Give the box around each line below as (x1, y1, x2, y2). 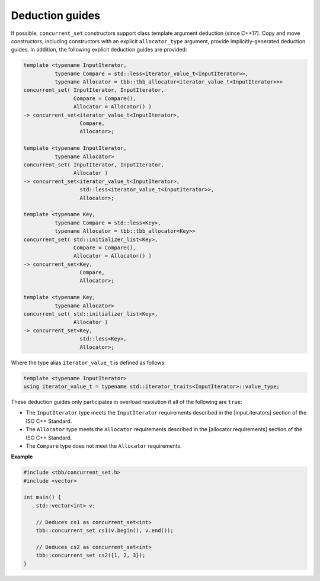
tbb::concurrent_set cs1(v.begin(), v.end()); (36, 527, 174, 534)
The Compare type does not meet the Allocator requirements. (25, 442, 182, 450)
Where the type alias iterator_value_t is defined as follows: (11, 359, 166, 366)
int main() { (23, 494, 62, 500)
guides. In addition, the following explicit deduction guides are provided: (11, 46, 187, 53)
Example (11, 453, 33, 460)
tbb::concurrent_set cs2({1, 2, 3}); (36, 552, 146, 559)
